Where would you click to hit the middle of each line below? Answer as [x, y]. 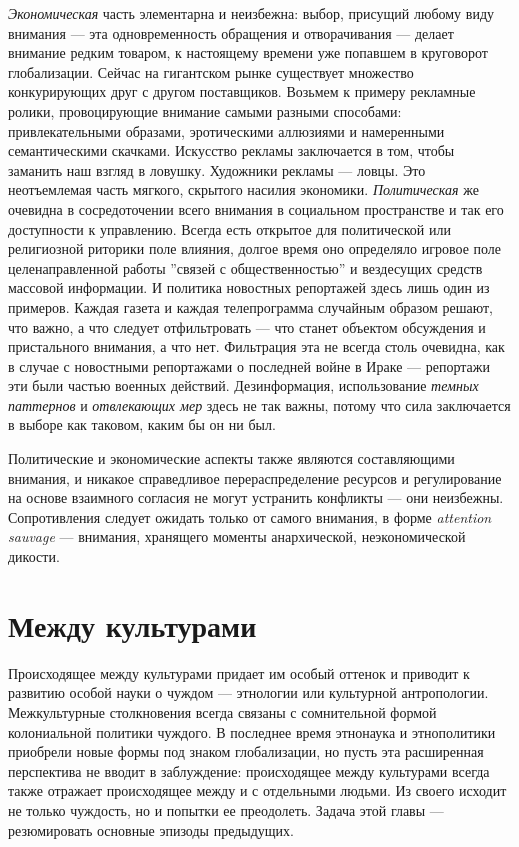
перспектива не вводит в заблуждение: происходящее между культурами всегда [249, 770]
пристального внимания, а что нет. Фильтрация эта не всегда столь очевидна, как [256, 346]
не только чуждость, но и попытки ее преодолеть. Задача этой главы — [226, 809]
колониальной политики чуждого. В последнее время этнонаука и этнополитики [252, 731]
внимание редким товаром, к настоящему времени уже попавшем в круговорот [248, 52]
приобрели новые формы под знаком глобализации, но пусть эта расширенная [246, 751]
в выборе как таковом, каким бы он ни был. [142, 424]
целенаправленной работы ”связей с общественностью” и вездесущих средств [245, 267]
